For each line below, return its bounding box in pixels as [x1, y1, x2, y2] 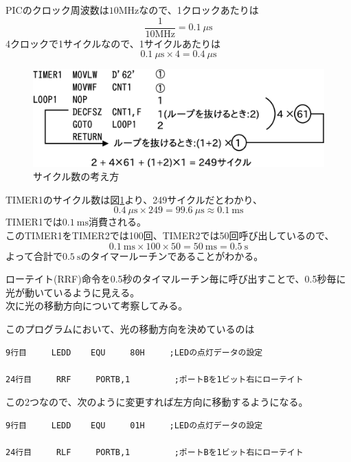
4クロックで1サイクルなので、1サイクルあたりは [5, 36, 221, 50]
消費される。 [89, 214, 147, 229]
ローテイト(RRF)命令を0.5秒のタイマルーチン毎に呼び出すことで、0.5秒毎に [5, 272, 346, 286]
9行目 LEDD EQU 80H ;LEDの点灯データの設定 [5, 347, 263, 357]
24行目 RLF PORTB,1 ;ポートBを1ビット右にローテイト [5, 448, 304, 458]
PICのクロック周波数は [5, 3, 109, 16]
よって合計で [5, 248, 63, 263]
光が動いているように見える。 [5, 285, 140, 299]
